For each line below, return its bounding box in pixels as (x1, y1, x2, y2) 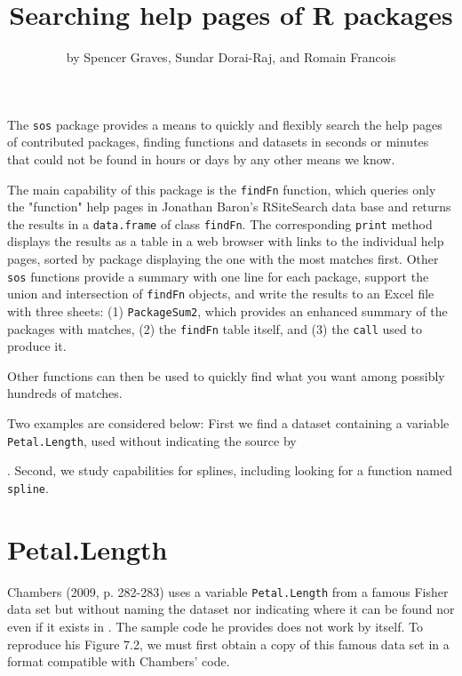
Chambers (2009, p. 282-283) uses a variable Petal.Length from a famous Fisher (7, 582, 449, 600)
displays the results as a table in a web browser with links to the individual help (7, 232, 444, 251)
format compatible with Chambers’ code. (7, 652, 230, 671)
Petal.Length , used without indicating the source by (7, 431, 297, 449)
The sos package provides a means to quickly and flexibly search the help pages (7, 115, 442, 133)
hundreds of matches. (7, 384, 123, 402)
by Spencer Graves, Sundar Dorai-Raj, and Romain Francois (66, 48, 396, 67)
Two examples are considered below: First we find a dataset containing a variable (7, 414, 450, 433)
